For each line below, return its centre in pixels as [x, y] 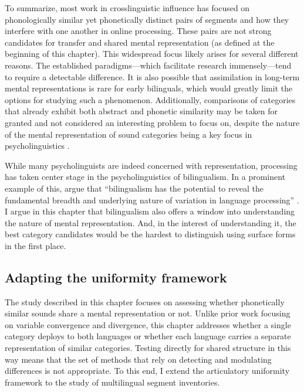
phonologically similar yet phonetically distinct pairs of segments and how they [147, 19]
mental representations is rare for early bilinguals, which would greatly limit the [149, 88]
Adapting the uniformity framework [116, 277]
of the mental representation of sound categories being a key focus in [129, 134]
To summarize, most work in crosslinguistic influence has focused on [127, 8]
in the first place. [36, 245]
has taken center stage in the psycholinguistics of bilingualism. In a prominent [145, 177]
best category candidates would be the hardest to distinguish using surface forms [150, 234]
